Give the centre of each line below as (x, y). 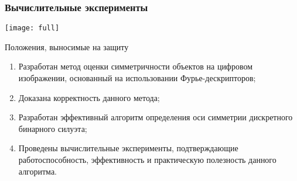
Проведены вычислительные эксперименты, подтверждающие (128, 148)
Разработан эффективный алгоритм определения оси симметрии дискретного (156, 117)
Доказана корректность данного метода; (89, 97)
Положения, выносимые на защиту (67, 46)
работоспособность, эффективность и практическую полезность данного (147, 160)
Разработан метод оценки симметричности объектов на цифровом (136, 66)
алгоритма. (37, 171)
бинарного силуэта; (53, 128)
